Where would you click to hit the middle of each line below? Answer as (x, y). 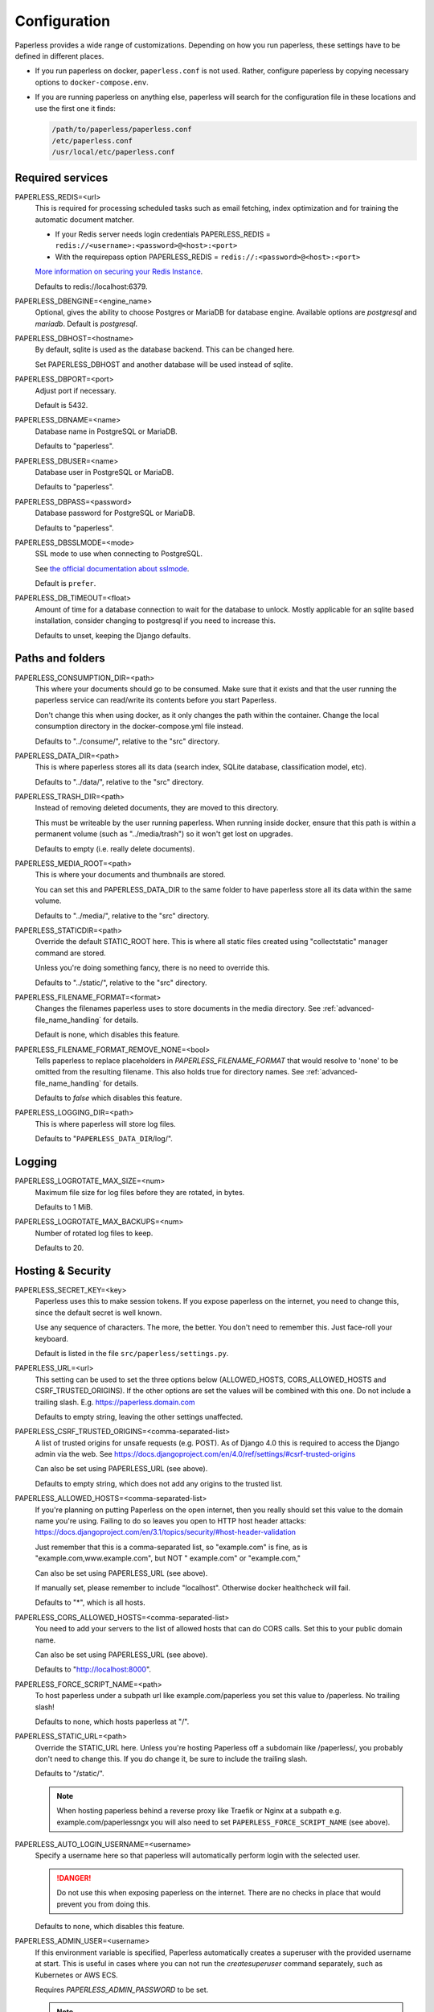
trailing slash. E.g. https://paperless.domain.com (115, 1402)
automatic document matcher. (84, 219)
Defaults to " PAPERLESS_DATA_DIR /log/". (104, 1139)
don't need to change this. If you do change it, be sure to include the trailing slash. (171, 1759)
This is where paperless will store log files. (105, 1124)
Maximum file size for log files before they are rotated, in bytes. (140, 1192)
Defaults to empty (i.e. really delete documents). (115, 848)
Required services (61, 177)
